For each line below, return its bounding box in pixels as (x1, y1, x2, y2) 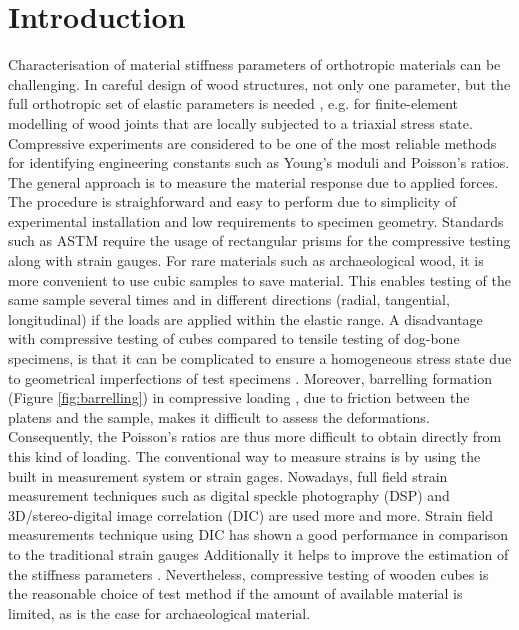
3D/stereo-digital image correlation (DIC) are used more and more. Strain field (8, 504, 493, 525)
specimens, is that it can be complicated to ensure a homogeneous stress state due (8, 348, 512, 369)
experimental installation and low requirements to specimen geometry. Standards (8, 210, 504, 231)
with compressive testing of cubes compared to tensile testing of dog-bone (8, 328, 460, 349)
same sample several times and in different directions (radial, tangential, (8, 289, 450, 310)
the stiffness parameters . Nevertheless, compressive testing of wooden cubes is (8, 563, 489, 584)
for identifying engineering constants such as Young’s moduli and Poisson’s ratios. (8, 152, 510, 173)
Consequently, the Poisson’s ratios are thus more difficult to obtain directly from (8, 426, 502, 447)
